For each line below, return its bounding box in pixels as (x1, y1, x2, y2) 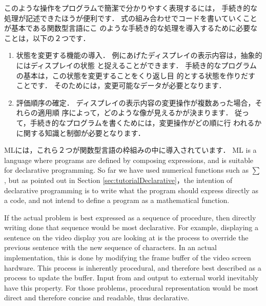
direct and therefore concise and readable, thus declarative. (4, 292, 190, 303)
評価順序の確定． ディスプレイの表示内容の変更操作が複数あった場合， (16, 97, 255, 108)
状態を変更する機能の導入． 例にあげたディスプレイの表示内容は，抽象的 (16, 50, 262, 60)
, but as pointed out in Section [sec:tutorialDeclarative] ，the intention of (4, 174, 233, 185)
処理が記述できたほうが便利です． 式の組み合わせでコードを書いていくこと (4, 12, 257, 23)
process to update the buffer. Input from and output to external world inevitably (4, 272, 259, 283)
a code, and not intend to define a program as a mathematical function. (4, 195, 230, 206)
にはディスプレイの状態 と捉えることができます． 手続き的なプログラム (16, 59, 257, 70)
